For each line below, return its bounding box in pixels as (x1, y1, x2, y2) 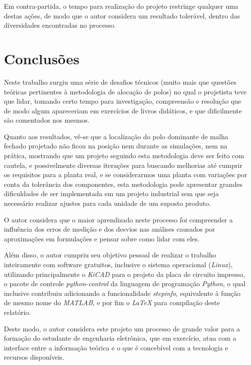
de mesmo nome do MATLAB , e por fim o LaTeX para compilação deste (4, 297, 220, 308)
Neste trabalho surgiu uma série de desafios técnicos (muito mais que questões (4, 76, 236, 87)
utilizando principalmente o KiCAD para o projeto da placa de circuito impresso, (4, 269, 245, 279)
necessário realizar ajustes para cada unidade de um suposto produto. (4, 198, 211, 208)
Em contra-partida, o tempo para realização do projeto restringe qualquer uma (4, 1, 238, 11)
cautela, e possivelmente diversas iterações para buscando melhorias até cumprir (4, 160, 243, 170)
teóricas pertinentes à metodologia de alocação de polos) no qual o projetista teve (4, 86, 247, 96)
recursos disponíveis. (4, 352, 65, 362)
